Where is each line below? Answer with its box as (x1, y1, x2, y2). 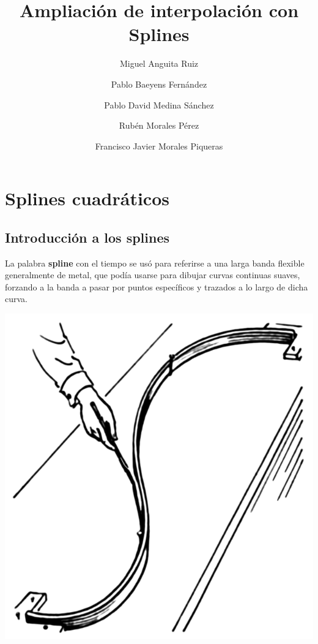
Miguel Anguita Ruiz (119, 57, 199, 70)
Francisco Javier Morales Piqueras (95, 139, 223, 152)
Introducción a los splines (5, 227, 170, 246)
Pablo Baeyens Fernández (111, 77, 207, 90)
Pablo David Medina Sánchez (104, 98, 214, 111)
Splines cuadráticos (5, 186, 169, 211)
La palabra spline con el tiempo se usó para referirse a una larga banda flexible (5, 256, 305, 269)
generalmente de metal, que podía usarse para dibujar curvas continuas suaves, (5, 268, 300, 281)
